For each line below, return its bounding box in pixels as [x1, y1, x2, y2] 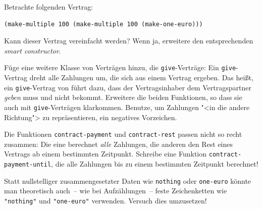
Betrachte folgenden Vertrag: [4, 2, 93, 12]
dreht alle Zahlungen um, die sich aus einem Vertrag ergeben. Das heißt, [29, 72, 253, 83]
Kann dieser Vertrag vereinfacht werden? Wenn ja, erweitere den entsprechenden [4, 35, 253, 46]
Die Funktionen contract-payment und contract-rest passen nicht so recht [4, 129, 242, 139]
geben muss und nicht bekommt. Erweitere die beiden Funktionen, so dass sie [4, 92, 242, 102]
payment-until [4, 161, 51, 169]
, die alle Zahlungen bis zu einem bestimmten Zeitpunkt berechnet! [51, 159, 258, 169]
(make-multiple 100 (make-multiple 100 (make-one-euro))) [4, 20, 203, 28]
